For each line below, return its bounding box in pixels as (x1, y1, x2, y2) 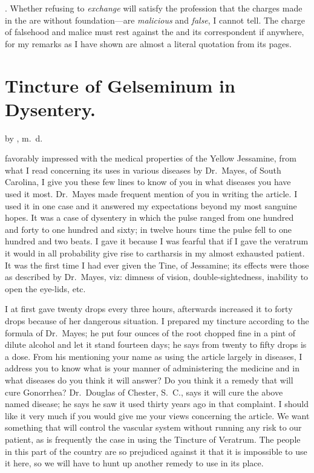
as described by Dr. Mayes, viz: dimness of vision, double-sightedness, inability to (5, 270, 309, 283)
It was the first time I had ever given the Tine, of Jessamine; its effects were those (5, 258, 309, 271)
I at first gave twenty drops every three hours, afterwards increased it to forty (5, 302, 293, 315)
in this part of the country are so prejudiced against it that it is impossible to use (5, 445, 307, 457)
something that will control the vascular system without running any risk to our (5, 421, 302, 434)
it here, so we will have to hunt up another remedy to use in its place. (5, 457, 264, 469)
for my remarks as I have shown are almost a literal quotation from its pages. (5, 37, 292, 50)
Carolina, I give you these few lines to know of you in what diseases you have (5, 175, 291, 188)
